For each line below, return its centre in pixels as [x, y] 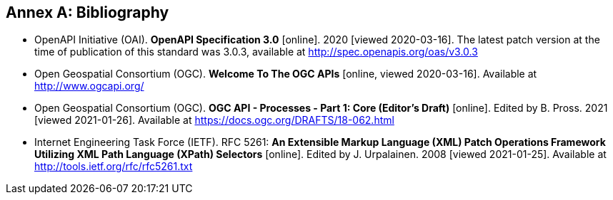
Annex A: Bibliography [88, 12]
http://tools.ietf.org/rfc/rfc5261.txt [114, 167]
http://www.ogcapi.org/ [89, 86]
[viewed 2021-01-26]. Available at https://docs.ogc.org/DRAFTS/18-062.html [214, 120]
